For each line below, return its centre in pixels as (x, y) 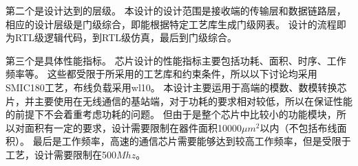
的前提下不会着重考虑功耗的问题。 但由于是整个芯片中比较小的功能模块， (171, 114)
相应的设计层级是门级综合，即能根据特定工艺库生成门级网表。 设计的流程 (171, 24)
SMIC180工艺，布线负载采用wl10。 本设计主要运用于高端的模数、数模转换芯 (176, 87)
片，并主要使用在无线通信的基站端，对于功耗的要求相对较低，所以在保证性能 (179, 100)
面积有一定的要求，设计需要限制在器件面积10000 (133, 127)
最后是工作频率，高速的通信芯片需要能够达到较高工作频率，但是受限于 (192, 141)
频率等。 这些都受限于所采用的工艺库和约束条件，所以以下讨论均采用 (161, 74)
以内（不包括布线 (298, 127)
